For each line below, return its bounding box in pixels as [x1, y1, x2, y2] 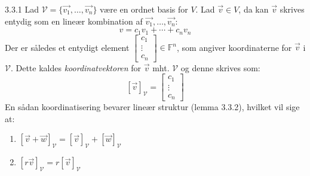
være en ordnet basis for [100, 3, 188, 15]
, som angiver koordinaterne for [177, 41, 292, 53]
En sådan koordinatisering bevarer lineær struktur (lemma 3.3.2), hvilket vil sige [5, 101, 300, 113]
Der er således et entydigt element [5, 41, 130, 53]
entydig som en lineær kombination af [5, 14, 143, 27]
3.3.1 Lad [5, 3, 39, 15]
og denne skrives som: [180, 61, 260, 74]
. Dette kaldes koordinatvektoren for [10, 61, 142, 74]
